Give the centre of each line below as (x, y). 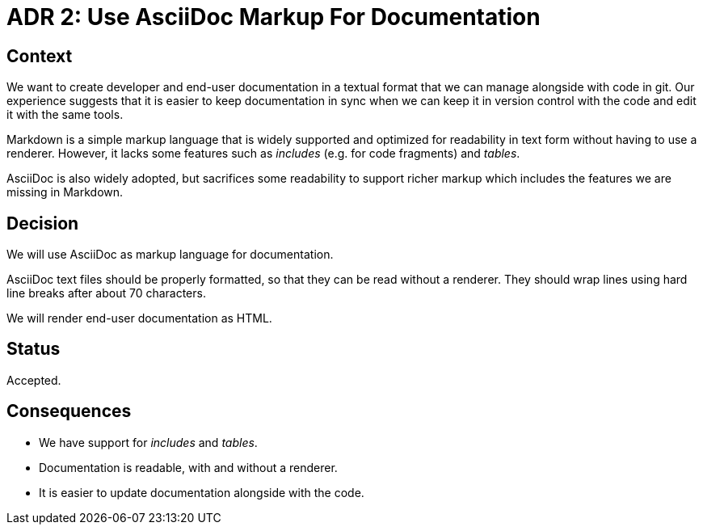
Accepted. (34, 380)
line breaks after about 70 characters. (106, 293)
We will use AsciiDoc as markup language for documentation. (170, 255)
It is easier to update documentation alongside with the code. (202, 492)
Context (40, 56)
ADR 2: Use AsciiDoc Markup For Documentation (274, 17)
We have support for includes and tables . (148, 442)
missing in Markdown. (65, 192)
